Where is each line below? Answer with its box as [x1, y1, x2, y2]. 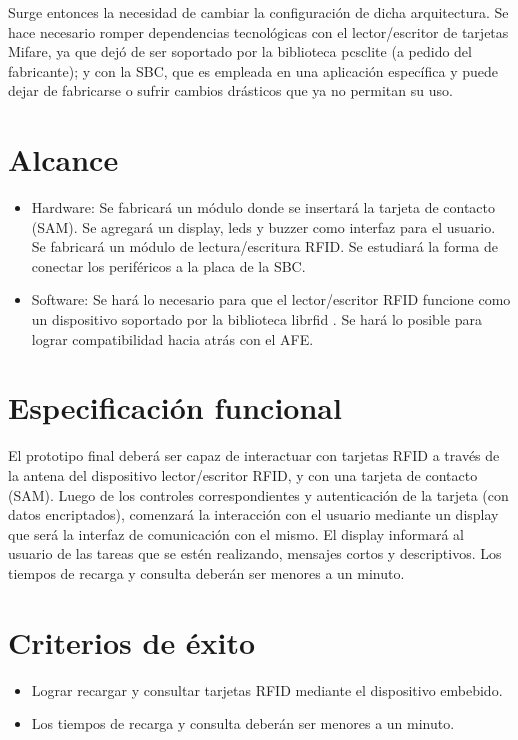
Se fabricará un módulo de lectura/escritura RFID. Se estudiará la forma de [31, 236, 498, 257]
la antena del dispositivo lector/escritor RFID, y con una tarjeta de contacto [8, 464, 478, 485]
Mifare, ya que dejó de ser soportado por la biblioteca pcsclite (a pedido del [8, 41, 472, 62]
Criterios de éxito [8, 621, 256, 662]
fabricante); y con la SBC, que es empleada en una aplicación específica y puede [8, 60, 498, 81]
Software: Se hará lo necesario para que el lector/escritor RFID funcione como [31, 289, 511, 310]
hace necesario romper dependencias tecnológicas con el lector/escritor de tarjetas [8, 21, 509, 42]
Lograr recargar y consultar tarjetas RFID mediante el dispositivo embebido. [31, 679, 503, 700]
